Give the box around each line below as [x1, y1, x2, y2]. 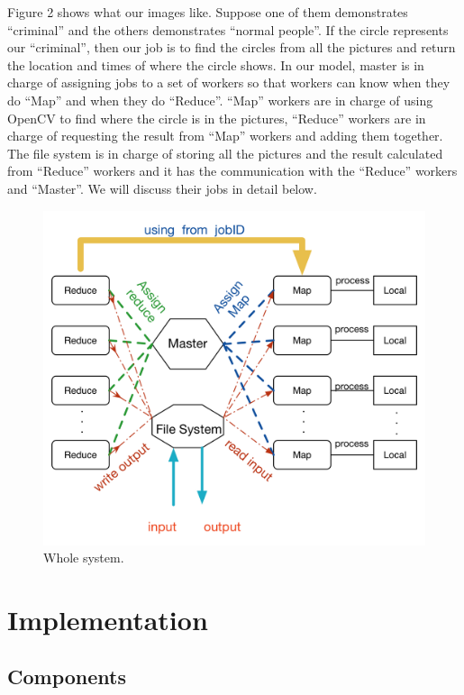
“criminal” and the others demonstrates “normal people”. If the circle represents [7, 20, 449, 39]
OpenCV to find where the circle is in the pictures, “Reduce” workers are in [7, 108, 426, 127]
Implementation [7, 600, 208, 637]
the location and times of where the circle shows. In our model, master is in [7, 55, 424, 74]
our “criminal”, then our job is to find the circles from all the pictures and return [7, 38, 456, 57]
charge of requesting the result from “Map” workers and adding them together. [7, 126, 443, 145]
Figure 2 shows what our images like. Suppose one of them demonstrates [7, 3, 408, 21]
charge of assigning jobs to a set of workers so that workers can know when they [7, 73, 450, 92]
